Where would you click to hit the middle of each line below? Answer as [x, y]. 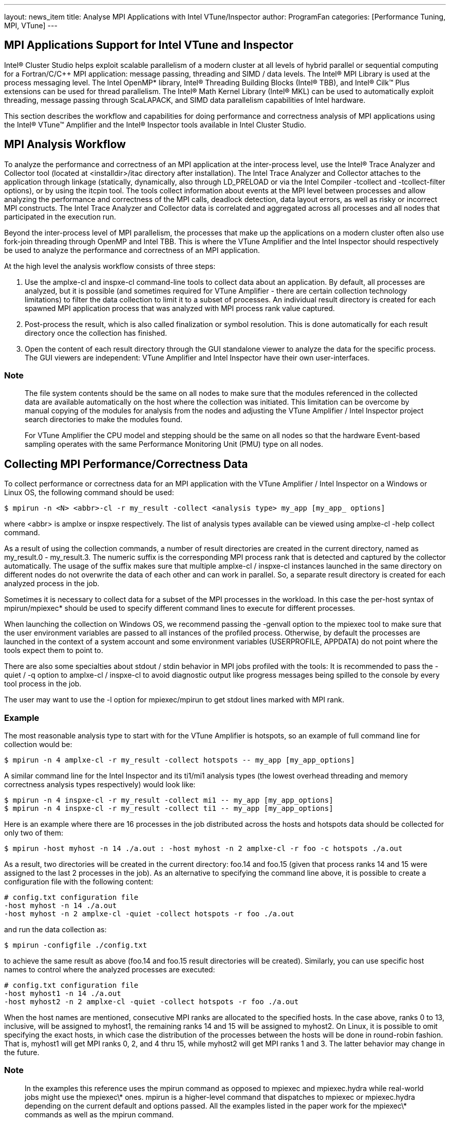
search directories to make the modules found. [104, 420]
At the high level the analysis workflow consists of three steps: [110, 266]
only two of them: [34, 833]
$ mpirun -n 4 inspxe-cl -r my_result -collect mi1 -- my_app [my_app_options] [169, 800]
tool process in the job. [43, 684]
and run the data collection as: [55, 930]
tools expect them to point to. [54, 650]
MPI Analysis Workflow [65, 144]
